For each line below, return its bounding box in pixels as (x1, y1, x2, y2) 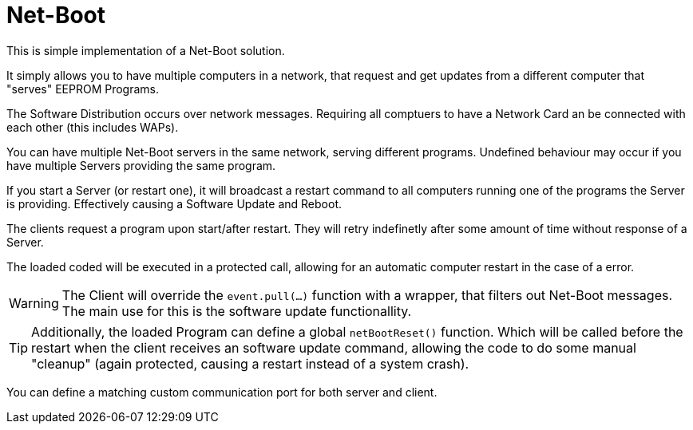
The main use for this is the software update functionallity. (61, 302, 412, 319)
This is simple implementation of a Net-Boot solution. (6, 43, 285, 57)
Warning (9, 294, 59, 311)
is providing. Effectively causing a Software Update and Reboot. (6, 196, 342, 211)
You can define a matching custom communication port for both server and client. (6, 385, 438, 399)
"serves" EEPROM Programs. (6, 81, 160, 96)
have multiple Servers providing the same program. (6, 158, 276, 172)
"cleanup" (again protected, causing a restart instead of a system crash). (31, 355, 469, 372)
